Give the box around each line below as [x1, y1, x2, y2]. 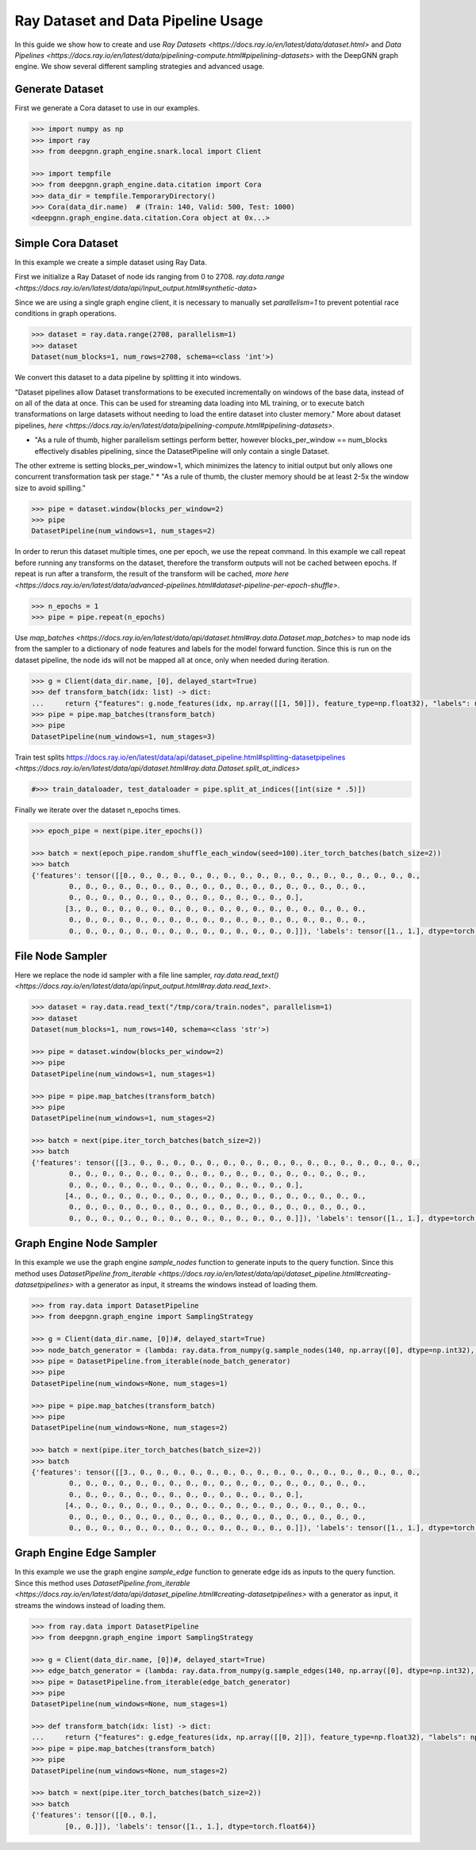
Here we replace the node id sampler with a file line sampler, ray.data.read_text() [14, 971, 279, 980]
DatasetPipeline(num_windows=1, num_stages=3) [31, 732, 216, 741]
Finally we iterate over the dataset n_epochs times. [14, 806, 181, 815]
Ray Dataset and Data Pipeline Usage [14, 12, 263, 29]
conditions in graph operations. [14, 309, 117, 318]
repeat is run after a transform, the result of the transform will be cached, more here [14, 569, 290, 579]
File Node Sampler [14, 949, 107, 963]
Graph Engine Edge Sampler [14, 1546, 156, 1560]
